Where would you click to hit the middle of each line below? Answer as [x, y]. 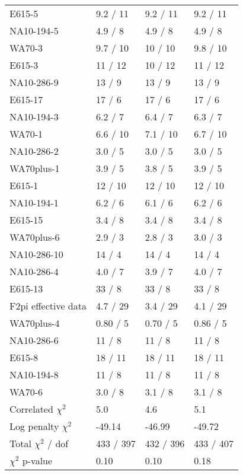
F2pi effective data [48, 306]
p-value [37, 460]
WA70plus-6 [35, 237]
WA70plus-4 [35, 323]
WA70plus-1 [35, 168]
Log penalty [34, 426]
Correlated [31, 409]
